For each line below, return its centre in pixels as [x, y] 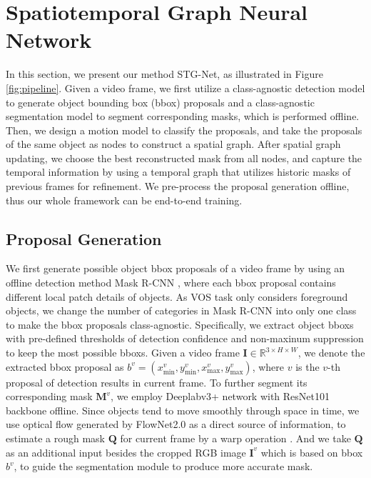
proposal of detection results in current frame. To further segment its [157, 382]
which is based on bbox [312, 452]
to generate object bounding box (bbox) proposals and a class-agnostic [160, 102]
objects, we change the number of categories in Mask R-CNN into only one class [181, 310]
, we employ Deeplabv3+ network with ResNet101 [220, 396]
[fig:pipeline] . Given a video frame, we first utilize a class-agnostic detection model [185, 88]
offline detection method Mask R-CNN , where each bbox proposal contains [171, 283]
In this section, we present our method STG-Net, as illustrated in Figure [164, 74]
